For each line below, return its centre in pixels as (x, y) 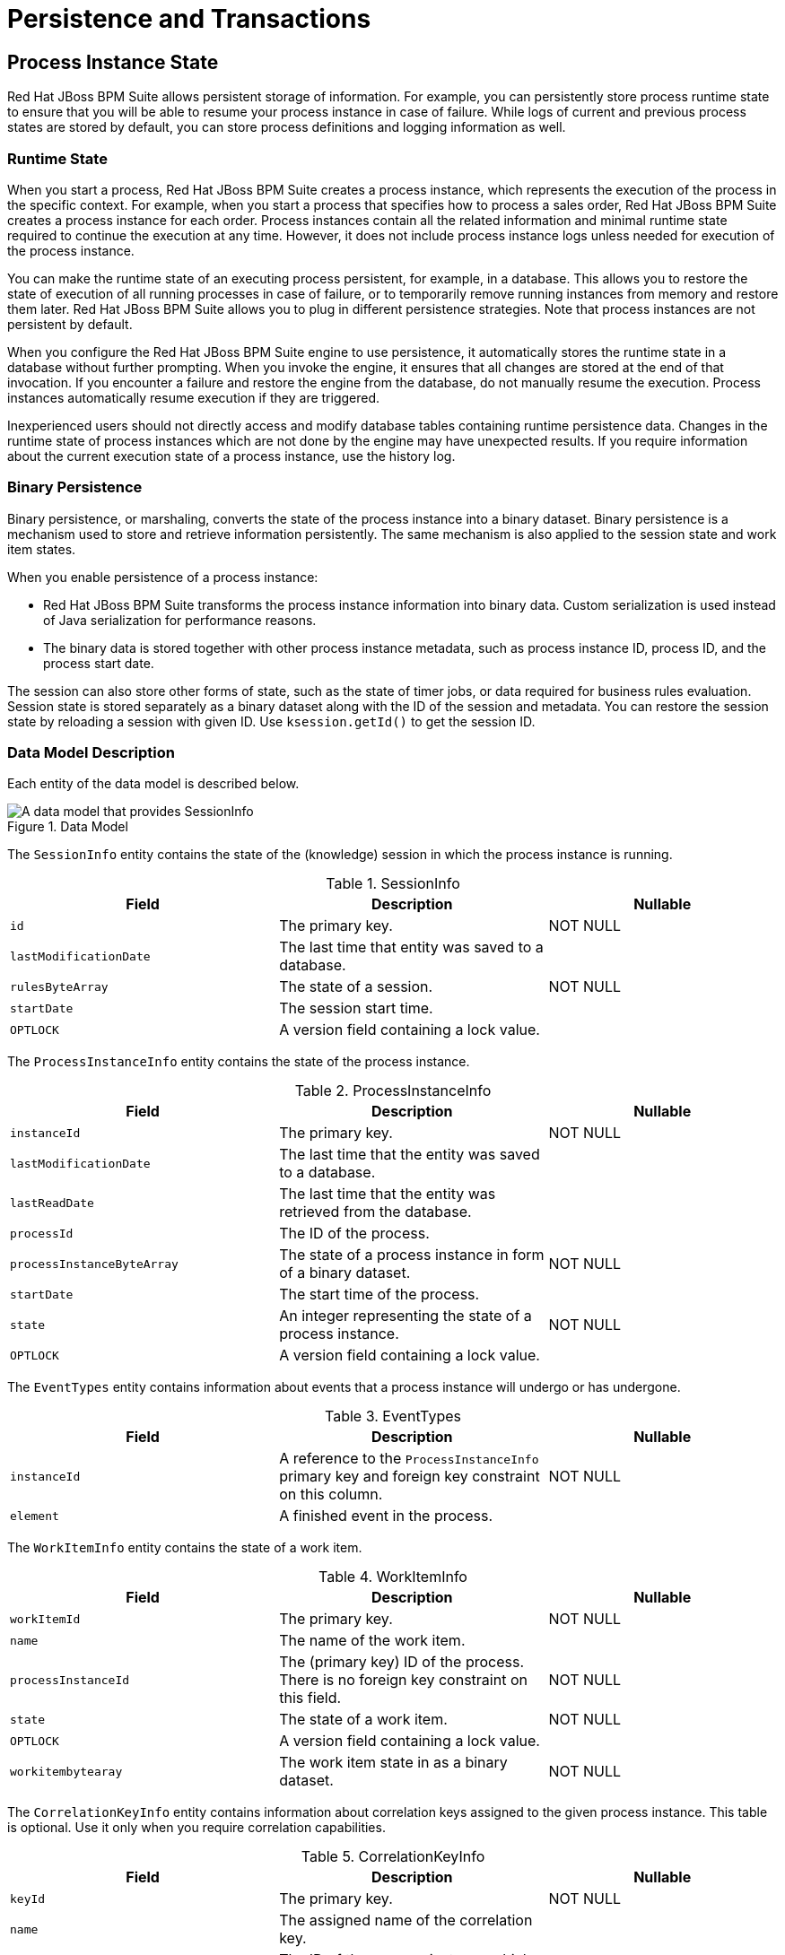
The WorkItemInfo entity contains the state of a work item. (185, 1548)
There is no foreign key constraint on (403, 1680)
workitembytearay (66, 1771)
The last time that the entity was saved (410, 1155)
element (35, 1516)
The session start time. (356, 1008)
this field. (310, 1698)
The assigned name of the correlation (406, 1920)
